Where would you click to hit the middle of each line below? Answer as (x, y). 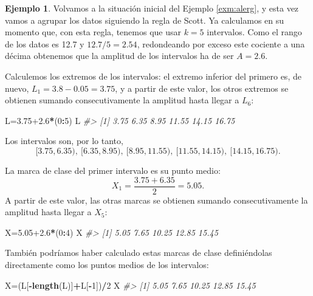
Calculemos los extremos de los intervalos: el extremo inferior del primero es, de (153, 76)
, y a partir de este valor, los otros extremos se (202, 88)
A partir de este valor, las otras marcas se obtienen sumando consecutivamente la (156, 200)
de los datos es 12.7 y (45, 43)
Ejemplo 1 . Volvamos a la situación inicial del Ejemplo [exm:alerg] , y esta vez (152, 8)
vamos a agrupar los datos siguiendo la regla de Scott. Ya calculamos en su (145, 20)
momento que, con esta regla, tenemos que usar (93, 32)
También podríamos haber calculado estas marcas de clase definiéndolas (139, 253)
